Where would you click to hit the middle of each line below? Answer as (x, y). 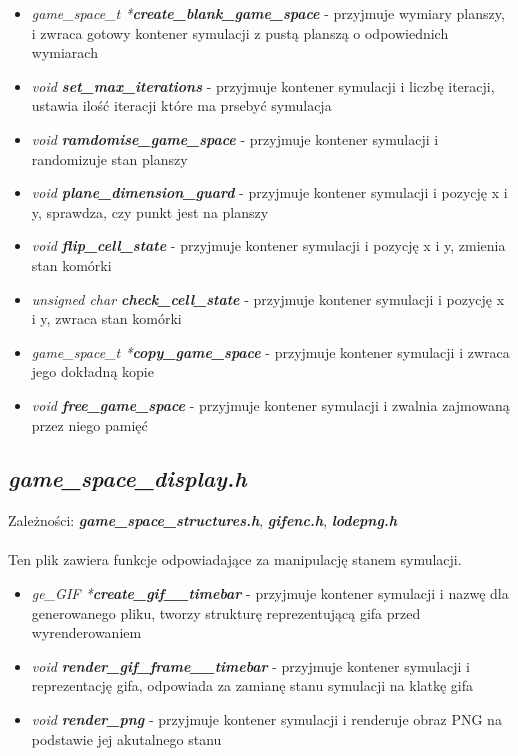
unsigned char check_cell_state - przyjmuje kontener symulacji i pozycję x (268, 298)
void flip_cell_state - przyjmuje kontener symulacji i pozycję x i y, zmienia (268, 245)
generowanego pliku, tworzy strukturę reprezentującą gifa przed (226, 612)
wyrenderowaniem (86, 632)
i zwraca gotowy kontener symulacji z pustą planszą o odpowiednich (240, 32)
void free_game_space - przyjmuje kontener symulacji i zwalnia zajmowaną (270, 404)
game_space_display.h (127, 478)
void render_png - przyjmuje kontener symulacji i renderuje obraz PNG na (266, 719)
